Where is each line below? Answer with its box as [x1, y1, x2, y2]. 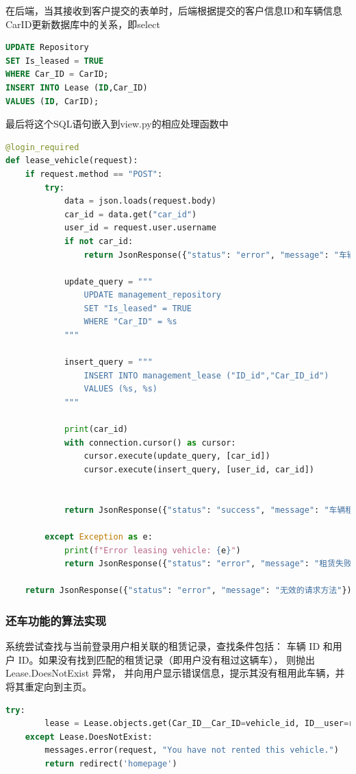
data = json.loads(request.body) [64, 196, 216, 206]
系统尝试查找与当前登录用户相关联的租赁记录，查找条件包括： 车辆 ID [5, 639, 320, 653]
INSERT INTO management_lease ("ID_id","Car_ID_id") [84, 370, 329, 380]
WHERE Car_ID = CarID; [5, 69, 109, 80]
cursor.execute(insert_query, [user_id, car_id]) [84, 465, 315, 474]
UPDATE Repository [5, 43, 89, 53]
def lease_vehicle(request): [5, 156, 138, 166]
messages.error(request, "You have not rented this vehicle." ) [44, 745, 339, 755]
